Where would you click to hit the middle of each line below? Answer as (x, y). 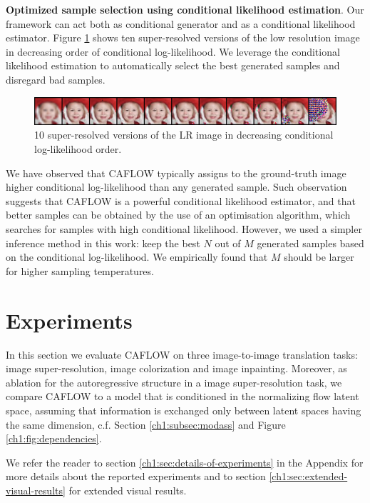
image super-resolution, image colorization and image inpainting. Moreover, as (176, 368)
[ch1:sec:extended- (308, 476)
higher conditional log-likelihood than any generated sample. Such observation (176, 187)
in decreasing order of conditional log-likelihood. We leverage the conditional (173, 51)
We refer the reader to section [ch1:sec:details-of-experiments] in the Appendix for (185, 462)
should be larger (319, 257)
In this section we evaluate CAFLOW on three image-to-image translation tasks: (182, 354)
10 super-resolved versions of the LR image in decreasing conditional (184, 135)
